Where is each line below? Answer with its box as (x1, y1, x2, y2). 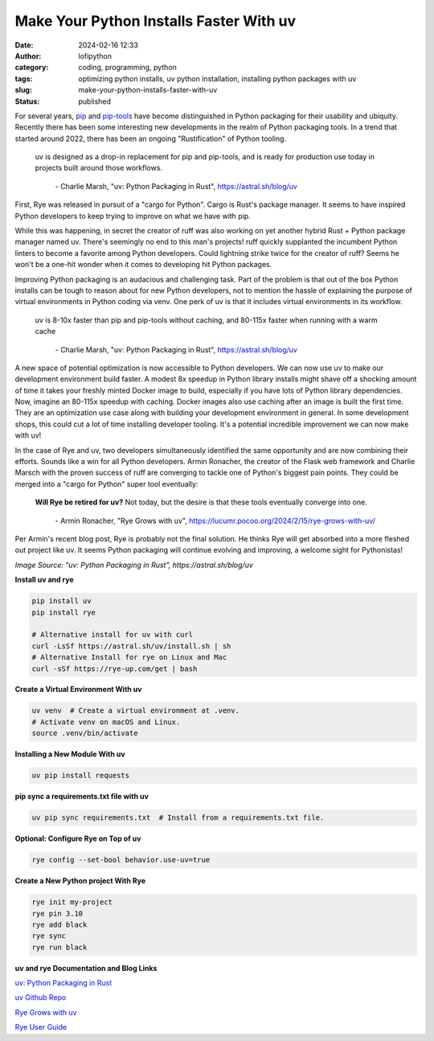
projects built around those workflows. (35, 163, 163, 173)
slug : (14, 85, 32, 95)
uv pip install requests (31, 771, 130, 780)
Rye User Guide (14, 1022, 68, 1032)
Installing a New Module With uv (14, 749, 125, 759)
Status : (14, 97, 40, 106)
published (78, 97, 112, 106)
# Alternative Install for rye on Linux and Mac (31, 652, 227, 662)
